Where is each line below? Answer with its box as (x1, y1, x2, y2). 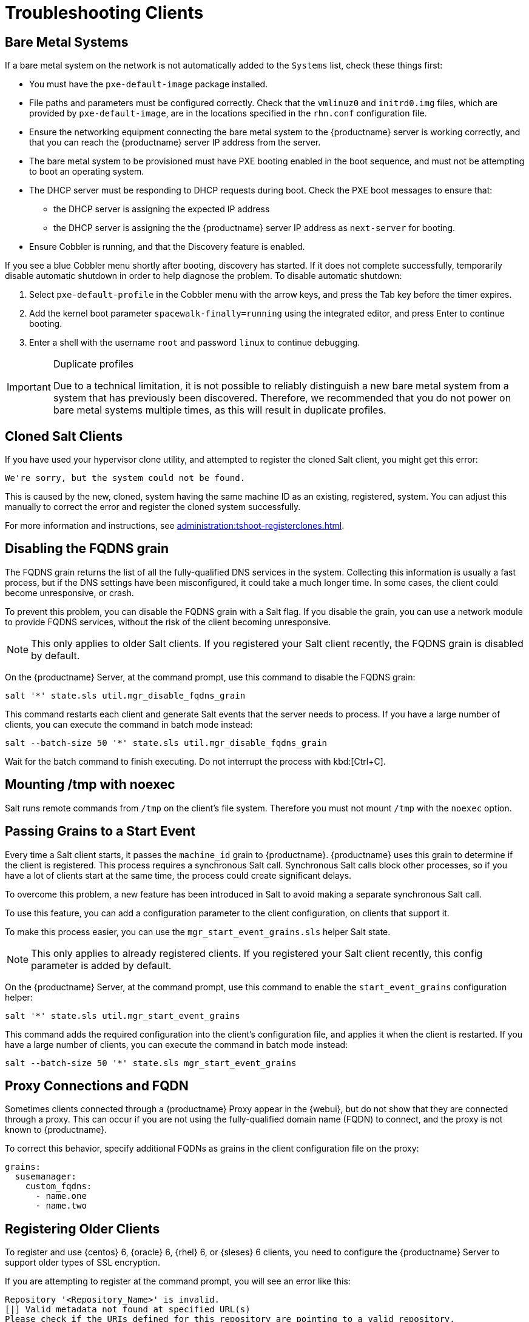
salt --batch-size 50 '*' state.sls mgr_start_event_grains (5, 1058, 297, 1068)
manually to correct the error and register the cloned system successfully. (5, 502, 301, 512)
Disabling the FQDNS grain (5, 541, 169, 557)
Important (7, 381, 51, 394)
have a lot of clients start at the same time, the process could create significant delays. (5, 870, 352, 881)
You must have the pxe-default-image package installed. (29, 79, 268, 90)
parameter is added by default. (31, 959, 172, 971)
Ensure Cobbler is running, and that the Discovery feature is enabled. (29, 241, 305, 252)
